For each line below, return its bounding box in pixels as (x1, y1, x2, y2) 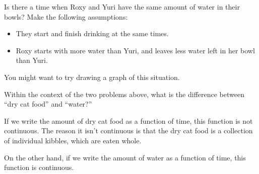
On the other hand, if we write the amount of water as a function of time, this (4, 152, 246, 162)
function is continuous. (4, 162, 74, 172)
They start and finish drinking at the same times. (16, 28, 169, 39)
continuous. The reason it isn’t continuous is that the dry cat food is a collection (4, 125, 253, 136)
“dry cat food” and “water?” (4, 99, 92, 109)
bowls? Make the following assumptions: (4, 11, 128, 22)
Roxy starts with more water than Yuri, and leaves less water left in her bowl (16, 45, 255, 55)
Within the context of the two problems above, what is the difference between (4, 89, 244, 99)
